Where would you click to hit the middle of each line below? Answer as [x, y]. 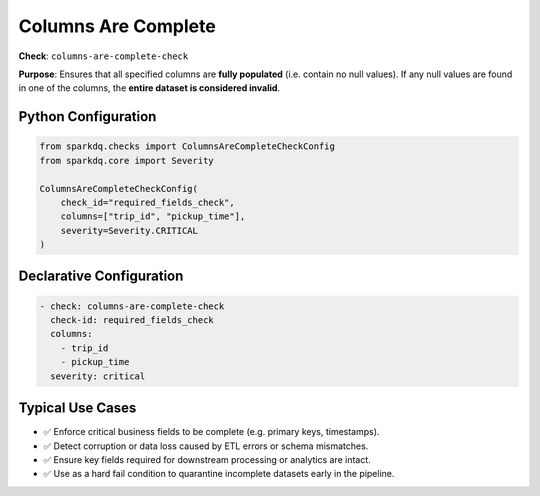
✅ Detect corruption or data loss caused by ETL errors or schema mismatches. [206, 446]
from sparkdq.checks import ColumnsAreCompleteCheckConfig [187, 146]
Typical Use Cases [77, 408]
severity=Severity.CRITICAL [129, 230]
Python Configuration [87, 116]
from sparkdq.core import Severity [126, 160]
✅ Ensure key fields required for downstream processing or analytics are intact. [207, 459]
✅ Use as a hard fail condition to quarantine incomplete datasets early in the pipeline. [219, 474]
